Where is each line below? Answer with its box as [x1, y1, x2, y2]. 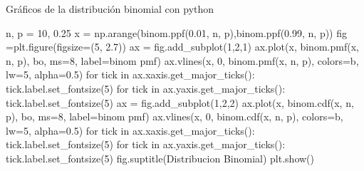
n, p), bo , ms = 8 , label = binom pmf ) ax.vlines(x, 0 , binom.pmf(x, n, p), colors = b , [6, 53, 359, 68]
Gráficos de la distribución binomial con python [6, 1, 214, 16]
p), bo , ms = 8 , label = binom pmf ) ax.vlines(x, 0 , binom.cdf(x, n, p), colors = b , [6, 109, 343, 124]
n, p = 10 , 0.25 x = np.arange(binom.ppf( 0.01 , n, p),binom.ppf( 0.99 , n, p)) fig [6, 25, 348, 40]
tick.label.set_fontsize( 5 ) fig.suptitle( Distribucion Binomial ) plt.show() [6, 150, 314, 165]
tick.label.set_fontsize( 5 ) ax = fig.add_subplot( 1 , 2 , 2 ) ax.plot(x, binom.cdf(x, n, [6, 95, 354, 110]
